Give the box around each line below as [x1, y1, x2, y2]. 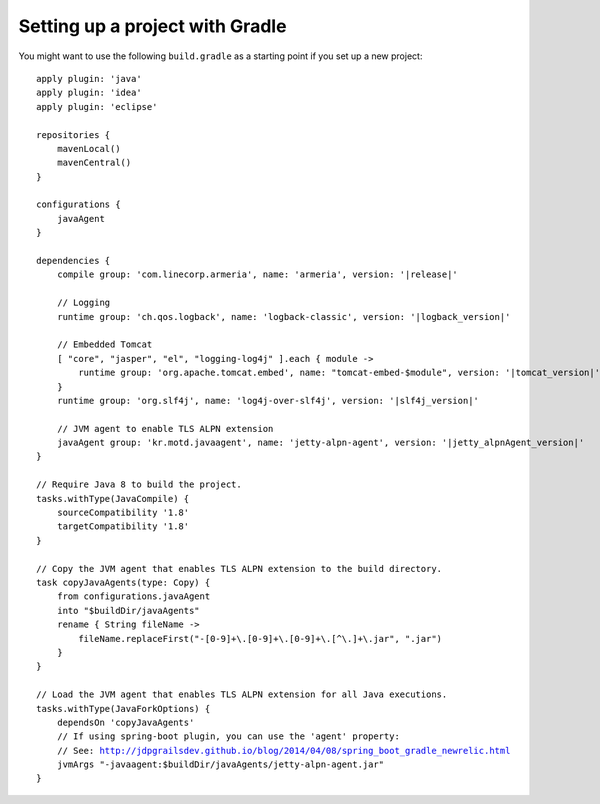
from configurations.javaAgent [56, 591, 211, 602]
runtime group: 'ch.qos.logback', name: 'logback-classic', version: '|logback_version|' [56, 311, 511, 322]
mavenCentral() [56, 157, 132, 169]
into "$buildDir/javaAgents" [56, 605, 200, 616]
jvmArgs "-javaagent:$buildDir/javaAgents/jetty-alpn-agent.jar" [56, 759, 385, 770]
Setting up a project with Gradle [18, 15, 287, 37]
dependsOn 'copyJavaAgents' [56, 716, 195, 728]
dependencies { [36, 255, 111, 267]
